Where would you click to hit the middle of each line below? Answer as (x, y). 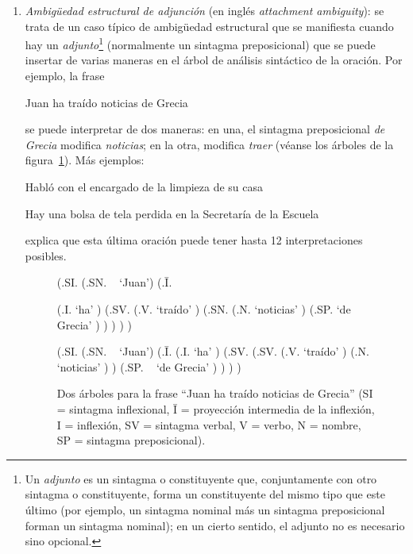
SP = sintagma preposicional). (131, 440)
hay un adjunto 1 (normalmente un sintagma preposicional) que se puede (200, 43)
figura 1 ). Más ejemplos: (85, 160)
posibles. (46, 255)
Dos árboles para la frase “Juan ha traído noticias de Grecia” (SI (215, 393)
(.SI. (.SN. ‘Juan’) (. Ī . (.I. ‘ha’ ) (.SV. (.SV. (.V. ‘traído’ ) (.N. (213, 351)
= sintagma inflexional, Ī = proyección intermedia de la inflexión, (216, 408)
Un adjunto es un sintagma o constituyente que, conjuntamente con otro (201, 478)
